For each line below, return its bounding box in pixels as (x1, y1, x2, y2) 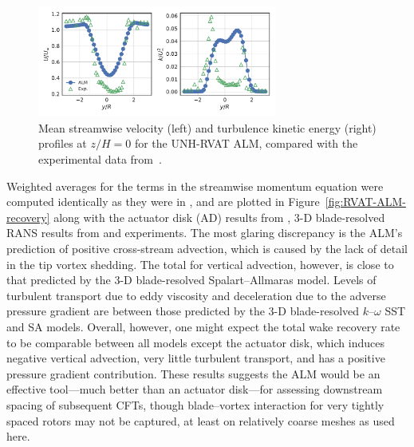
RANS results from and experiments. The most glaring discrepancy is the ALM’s (6, 224, 403, 241)
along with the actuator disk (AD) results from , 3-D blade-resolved (53, 208, 385, 225)
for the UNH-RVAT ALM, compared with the (134, 135, 358, 152)
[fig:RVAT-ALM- (325, 193, 406, 210)
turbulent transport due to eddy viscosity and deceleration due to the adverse (6, 287, 386, 303)
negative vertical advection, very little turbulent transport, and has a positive (6, 350, 385, 366)
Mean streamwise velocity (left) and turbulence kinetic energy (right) (38, 119, 377, 136)
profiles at (38, 135, 87, 152)
